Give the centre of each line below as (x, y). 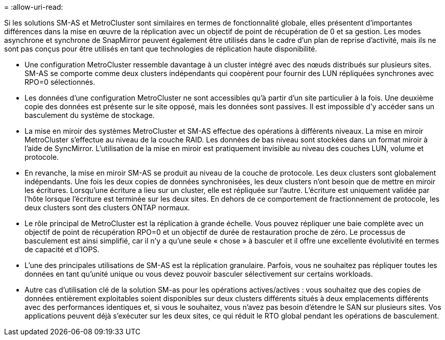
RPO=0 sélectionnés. (60, 82)
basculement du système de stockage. (90, 115)
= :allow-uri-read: (34, 7)
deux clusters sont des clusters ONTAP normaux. (107, 208)
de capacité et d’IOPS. (62, 249)
